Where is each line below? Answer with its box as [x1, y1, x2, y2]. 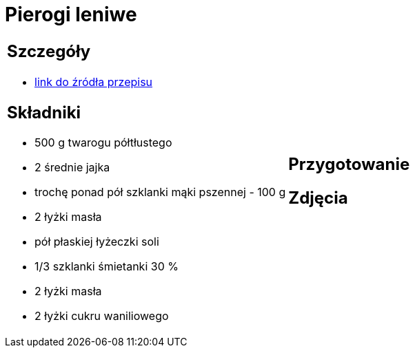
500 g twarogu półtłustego [34, 136, 172, 150]
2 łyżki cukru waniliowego [34, 309, 169, 323]
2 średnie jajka [34, 160, 110, 175]
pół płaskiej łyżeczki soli [34, 235, 159, 249]
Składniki [7, 102, 81, 122]
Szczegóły [7, 41, 91, 61]
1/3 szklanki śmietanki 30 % [34, 259, 179, 274]
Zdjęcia [288, 187, 348, 208]
